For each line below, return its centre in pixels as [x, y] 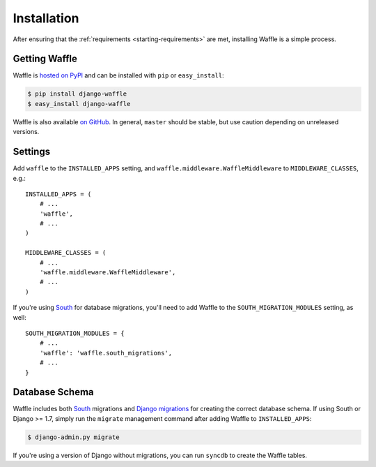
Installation [46, 18]
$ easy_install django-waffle [79, 104]
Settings [32, 152]
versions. [26, 132]
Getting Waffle [45, 59]
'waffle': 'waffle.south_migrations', [106, 353]
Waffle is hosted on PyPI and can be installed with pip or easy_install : [118, 75]
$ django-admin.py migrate [73, 437]
